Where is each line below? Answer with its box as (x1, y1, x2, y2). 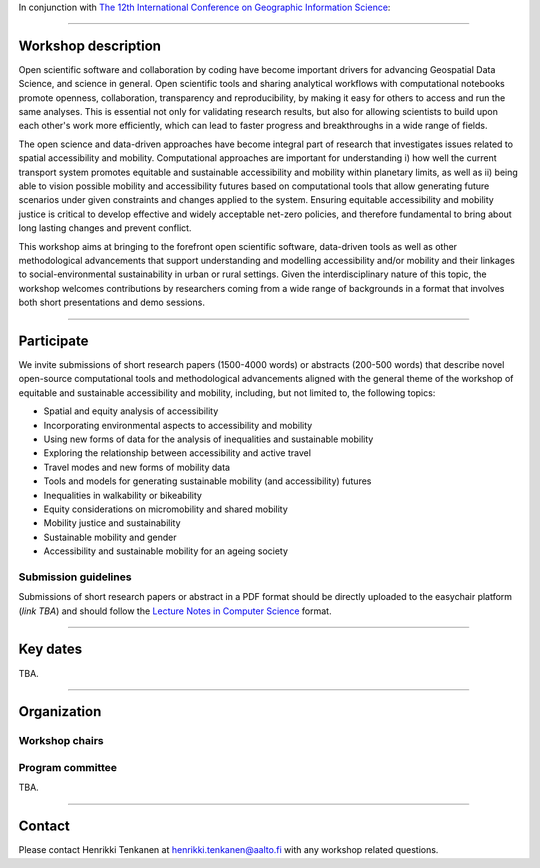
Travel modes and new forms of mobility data (43, 461, 230, 473)
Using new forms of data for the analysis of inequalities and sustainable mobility (43, 433, 374, 445)
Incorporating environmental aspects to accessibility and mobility (43, 419, 313, 431)
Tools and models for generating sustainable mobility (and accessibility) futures (43, 475, 372, 487)
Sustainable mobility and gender (43, 531, 177, 543)
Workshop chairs (18, 734, 104, 748)
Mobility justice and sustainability (43, 517, 181, 529)
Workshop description (18, 37, 162, 54)
